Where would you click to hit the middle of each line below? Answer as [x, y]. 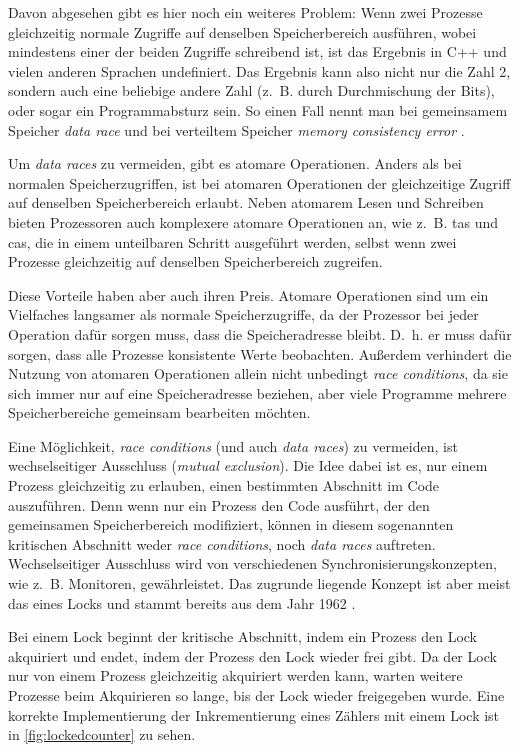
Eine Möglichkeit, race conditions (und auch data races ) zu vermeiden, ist [233, 445]
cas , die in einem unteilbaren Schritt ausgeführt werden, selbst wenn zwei [232, 241]
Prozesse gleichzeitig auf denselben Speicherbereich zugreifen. [195, 261]
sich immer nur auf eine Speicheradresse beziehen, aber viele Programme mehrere [257, 392]
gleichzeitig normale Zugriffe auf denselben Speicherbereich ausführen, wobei [242, 31]
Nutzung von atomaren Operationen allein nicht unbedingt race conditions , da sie [258, 373]
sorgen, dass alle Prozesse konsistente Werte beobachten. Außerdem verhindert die [260, 353]
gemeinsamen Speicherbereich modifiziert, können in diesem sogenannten [231, 524]
